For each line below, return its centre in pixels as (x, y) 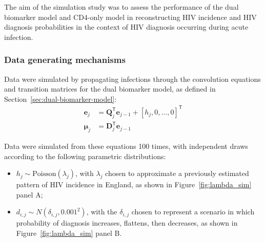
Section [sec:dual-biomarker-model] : (60, 98)
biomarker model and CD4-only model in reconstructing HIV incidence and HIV (130, 17)
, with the (102, 212)
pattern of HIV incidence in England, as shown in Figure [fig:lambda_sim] (134, 184)
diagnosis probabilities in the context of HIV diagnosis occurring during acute (126, 27)
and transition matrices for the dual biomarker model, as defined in (110, 89)
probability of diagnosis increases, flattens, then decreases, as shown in (127, 223)
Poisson (44, 174)
